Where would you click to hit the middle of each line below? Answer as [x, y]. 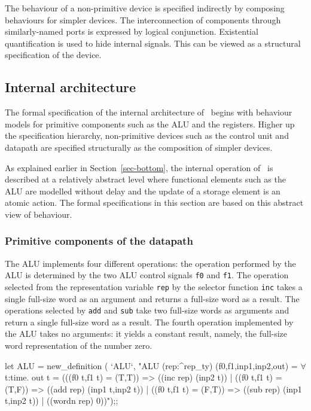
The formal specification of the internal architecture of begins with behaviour [149, 112]
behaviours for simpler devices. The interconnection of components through [143, 19]
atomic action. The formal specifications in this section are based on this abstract [154, 203]
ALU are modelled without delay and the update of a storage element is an [143, 191]
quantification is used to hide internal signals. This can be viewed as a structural [153, 43]
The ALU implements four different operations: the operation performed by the [150, 263]
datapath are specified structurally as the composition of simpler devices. [139, 147]
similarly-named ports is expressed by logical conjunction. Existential [132, 31]
